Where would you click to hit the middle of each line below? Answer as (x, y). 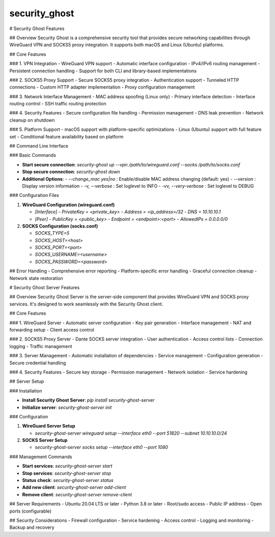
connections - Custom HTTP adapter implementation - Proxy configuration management (102, 87)
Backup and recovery (32, 527)
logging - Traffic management (41, 346)
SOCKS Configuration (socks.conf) (60, 226)
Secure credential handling (38, 363)
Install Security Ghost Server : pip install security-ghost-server (88, 400)
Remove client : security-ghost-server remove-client (77, 494)
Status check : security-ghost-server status (68, 481)
